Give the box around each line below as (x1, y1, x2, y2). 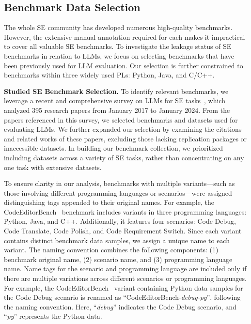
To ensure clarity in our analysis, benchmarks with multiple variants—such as (4, 178, 235, 188)
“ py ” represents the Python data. (4, 311, 102, 321)
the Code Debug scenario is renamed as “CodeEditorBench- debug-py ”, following (4, 292, 241, 302)
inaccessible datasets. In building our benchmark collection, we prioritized (4, 143, 223, 153)
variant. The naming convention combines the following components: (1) (4, 245, 219, 255)
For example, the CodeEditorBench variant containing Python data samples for (4, 282, 243, 293)
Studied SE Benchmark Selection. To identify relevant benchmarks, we (4, 86, 229, 96)
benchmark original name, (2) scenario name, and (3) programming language (4, 254, 233, 264)
